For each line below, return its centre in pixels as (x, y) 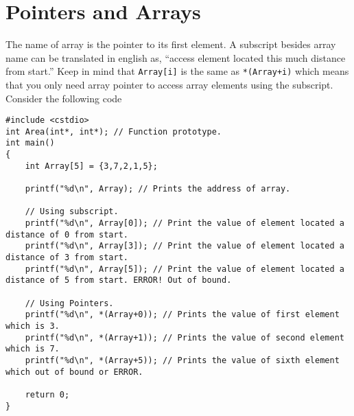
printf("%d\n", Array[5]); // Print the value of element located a (185, 269)
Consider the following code (64, 98)
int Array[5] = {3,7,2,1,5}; (91, 166)
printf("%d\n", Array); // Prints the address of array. (158, 189)
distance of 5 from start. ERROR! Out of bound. (119, 280)
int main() (30, 143)
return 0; (47, 394)
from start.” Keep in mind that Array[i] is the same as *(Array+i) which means (177, 71)
